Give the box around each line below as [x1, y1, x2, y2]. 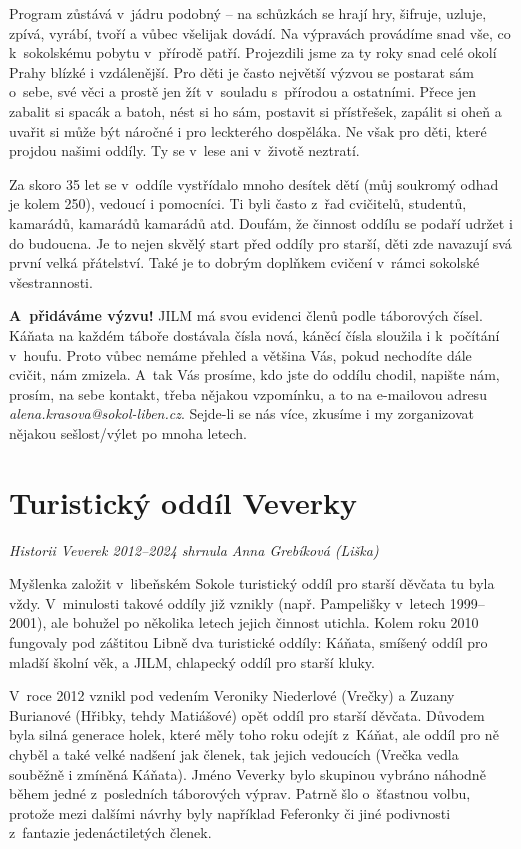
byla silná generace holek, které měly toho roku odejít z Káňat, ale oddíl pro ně [9, 724, 499, 745]
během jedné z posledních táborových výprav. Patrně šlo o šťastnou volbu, [9, 783, 471, 804]
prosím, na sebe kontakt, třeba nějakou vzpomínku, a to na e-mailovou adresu [9, 383, 487, 404]
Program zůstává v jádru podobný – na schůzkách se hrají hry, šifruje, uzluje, [9, 3, 487, 23]
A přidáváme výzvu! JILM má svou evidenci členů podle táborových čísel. [9, 305, 483, 326]
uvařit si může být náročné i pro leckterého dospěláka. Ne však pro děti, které [9, 120, 487, 141]
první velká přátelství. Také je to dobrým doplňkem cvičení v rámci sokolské [9, 252, 480, 273]
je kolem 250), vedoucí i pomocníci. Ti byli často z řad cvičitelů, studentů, [9, 193, 467, 214]
